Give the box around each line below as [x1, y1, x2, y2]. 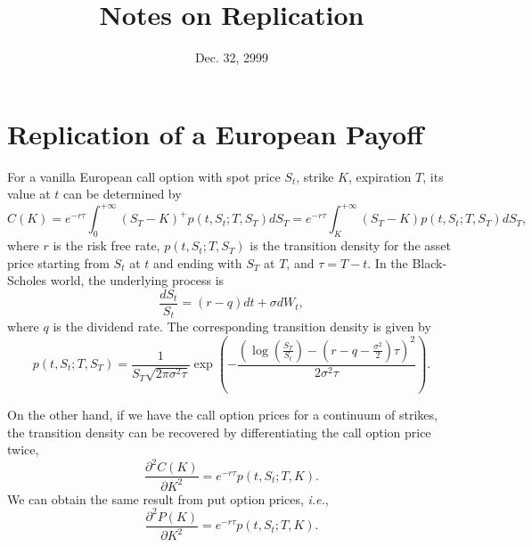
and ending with [153, 253, 242, 272]
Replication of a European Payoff [7, 115, 423, 151]
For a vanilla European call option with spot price [7, 167, 281, 185]
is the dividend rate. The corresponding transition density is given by [53, 317, 431, 336]
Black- [412, 253, 447, 272]
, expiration [348, 167, 412, 185]
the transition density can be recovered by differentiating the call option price [7, 422, 431, 441]
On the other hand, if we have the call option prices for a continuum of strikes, [7, 404, 438, 423]
